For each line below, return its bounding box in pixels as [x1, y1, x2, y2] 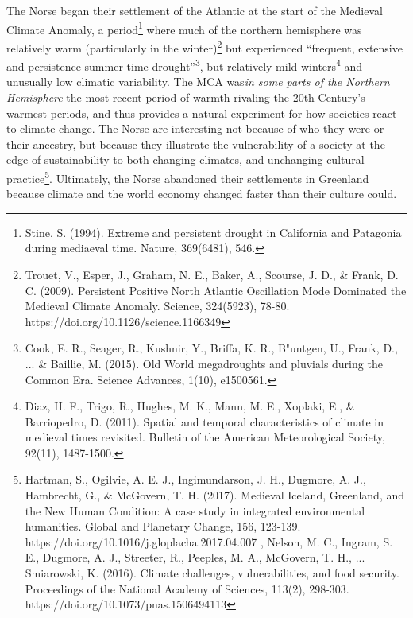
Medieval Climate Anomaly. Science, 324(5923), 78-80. [25, 297, 290, 314]
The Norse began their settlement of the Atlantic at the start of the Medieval [6, 2, 383, 18]
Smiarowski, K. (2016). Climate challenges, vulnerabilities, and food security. [25, 565, 399, 581]
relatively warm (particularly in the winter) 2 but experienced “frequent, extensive [6, 37, 403, 56]
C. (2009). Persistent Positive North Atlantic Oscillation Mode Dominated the [25, 282, 407, 298]
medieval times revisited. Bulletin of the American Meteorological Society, [25, 429, 385, 445]
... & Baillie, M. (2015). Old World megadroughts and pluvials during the [25, 355, 383, 371]
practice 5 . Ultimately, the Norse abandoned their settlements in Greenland [6, 167, 369, 186]
